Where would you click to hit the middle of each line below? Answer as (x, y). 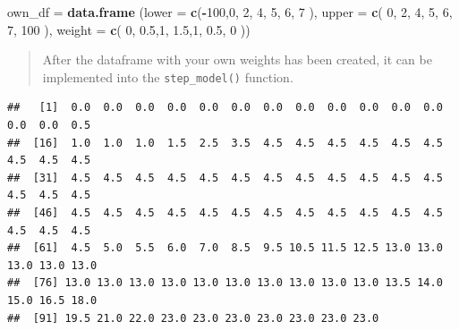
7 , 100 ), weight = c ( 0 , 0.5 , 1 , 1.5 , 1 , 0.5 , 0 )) (129, 29)
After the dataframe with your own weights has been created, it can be (237, 59)
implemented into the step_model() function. (168, 76)
